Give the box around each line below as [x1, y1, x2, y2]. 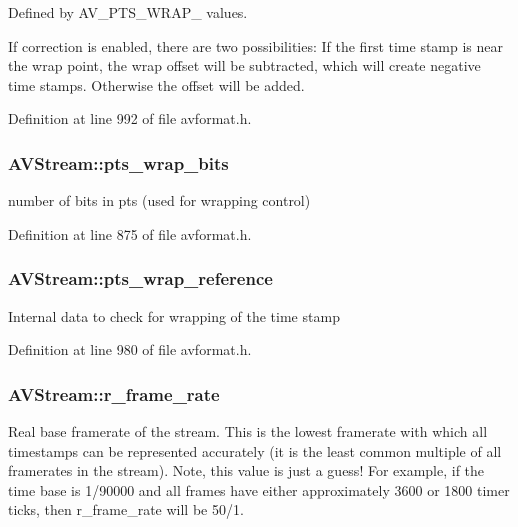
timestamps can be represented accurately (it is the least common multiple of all [8, 440, 502, 461]
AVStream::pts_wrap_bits [8, 150, 229, 175]
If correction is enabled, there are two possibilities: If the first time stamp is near [8, 35, 504, 56]
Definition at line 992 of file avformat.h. [8, 108, 252, 129]
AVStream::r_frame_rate [8, 381, 220, 406]
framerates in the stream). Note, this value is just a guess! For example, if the [8, 460, 485, 481]
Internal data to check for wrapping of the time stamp [8, 305, 340, 326]
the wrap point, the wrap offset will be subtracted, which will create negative [8, 55, 481, 76]
